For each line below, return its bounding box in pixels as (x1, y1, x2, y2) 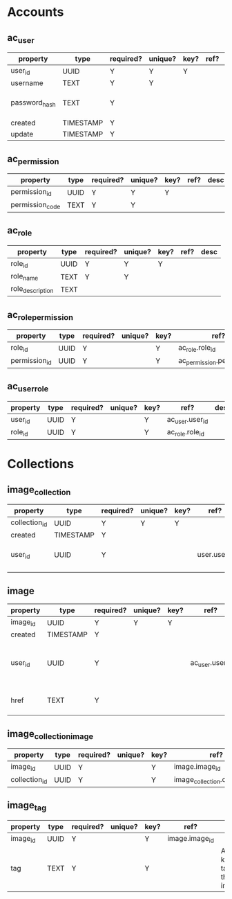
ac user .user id (166, 414, 209, 425)
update (10, 130, 34, 139)
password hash (10, 98, 57, 108)
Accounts (7, 4, 64, 20)
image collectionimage (7, 728, 94, 742)
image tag (7, 799, 47, 813)
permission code (10, 199, 61, 211)
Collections (7, 456, 75, 472)
